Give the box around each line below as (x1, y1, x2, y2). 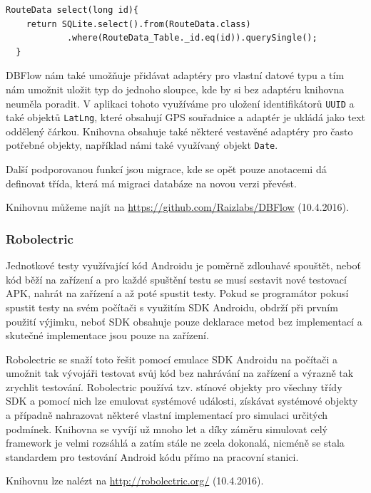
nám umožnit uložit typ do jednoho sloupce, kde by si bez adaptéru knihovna (6, 81, 345, 96)
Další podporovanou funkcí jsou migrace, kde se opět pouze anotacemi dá (6, 162, 327, 177)
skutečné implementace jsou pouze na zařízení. (6, 328, 209, 343)
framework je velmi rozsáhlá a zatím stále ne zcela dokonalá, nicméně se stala (6, 435, 345, 450)
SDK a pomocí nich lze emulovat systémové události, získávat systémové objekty (6, 393, 358, 408)
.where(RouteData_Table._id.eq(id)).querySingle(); (66, 33, 317, 43)
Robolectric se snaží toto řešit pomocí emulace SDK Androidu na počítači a (6, 351, 338, 366)
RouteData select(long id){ (6, 5, 139, 15)
